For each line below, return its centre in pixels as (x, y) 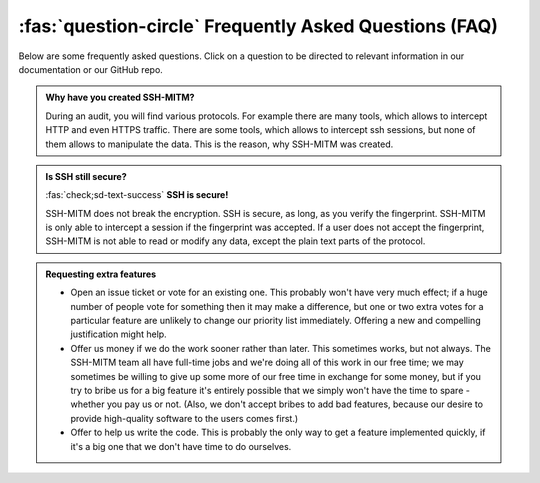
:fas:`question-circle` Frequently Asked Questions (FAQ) (258, 26)
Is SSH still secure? (86, 176)
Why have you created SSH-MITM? (120, 97)
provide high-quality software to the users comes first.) (184, 418)
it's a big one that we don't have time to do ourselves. (181, 446)
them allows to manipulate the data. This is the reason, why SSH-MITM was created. (219, 144)
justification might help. (118, 334)
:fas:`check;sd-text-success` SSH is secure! (137, 195)
